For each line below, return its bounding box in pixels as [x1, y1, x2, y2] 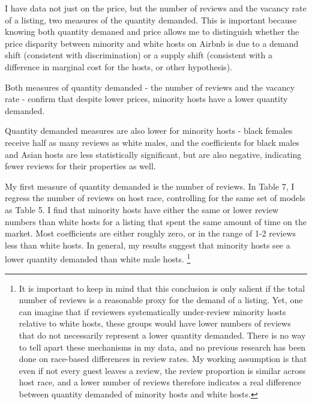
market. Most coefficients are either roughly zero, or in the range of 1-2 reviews [5, 227, 296, 240]
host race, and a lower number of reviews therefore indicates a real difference [19, 376, 301, 388]
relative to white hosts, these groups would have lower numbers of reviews [19, 317, 291, 330]
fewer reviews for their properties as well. [5, 160, 156, 172]
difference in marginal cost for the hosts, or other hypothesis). [5, 60, 232, 73]
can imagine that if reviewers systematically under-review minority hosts [19, 305, 286, 318]
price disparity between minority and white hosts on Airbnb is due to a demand [5, 37, 299, 49]
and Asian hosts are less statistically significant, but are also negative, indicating [5, 148, 302, 160]
